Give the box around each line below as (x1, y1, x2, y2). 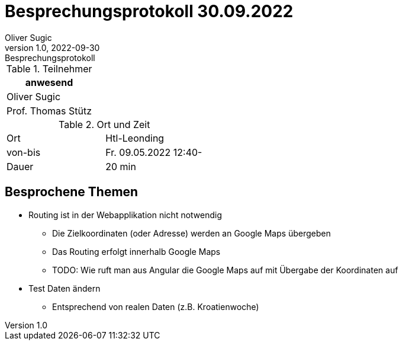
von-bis (7, 146, 41, 158)
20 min (105, 160, 136, 172)
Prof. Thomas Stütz (7, 104, 92, 117)
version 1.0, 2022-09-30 (5, 42, 100, 53)
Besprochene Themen (5, 184, 138, 200)
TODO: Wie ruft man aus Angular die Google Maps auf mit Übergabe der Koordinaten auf (52, 264, 398, 275)
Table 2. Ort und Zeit (58, 118, 150, 130)
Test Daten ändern (28, 283, 101, 293)
